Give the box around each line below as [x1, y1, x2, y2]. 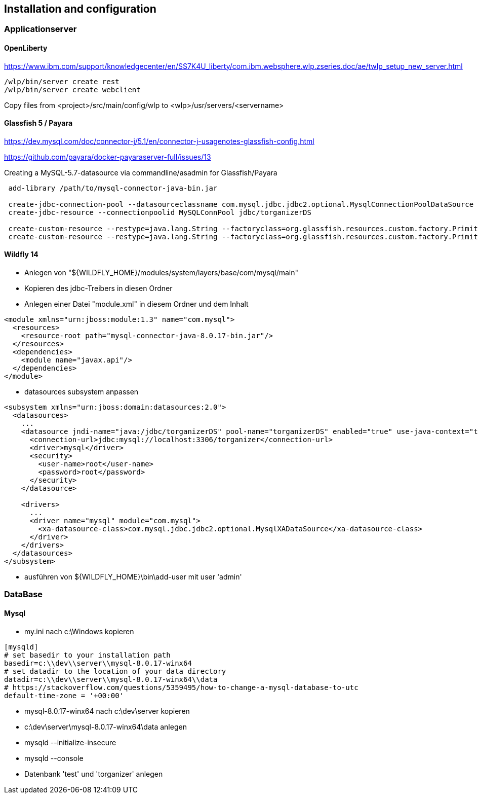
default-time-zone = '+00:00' [4, 691, 124, 700]
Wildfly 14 [4, 250, 38, 259]
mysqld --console [24, 753, 84, 763]
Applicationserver [4, 24, 77, 34]
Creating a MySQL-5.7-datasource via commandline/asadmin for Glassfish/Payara [4, 168, 277, 177]
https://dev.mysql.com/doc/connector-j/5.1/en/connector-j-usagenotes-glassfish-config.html [4, 136, 314, 146]
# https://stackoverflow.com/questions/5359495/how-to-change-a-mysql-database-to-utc [4, 683, 358, 692]
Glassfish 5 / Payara [4, 119, 73, 128]
